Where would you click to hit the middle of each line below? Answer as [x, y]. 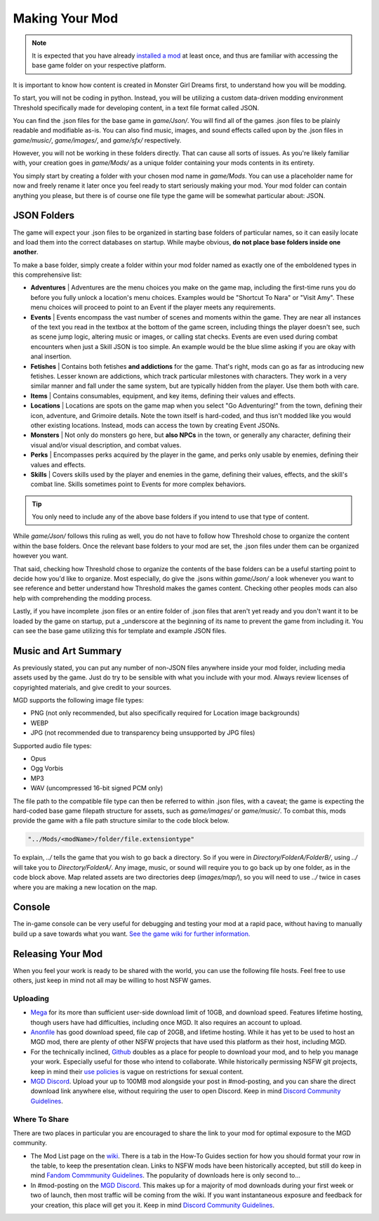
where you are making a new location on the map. [85, 887]
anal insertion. [51, 357]
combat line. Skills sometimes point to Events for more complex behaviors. [138, 484]
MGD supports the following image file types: [78, 700]
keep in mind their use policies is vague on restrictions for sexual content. [137, 1071]
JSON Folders [44, 215]
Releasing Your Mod [58, 954]
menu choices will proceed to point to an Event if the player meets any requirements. [153, 307]
